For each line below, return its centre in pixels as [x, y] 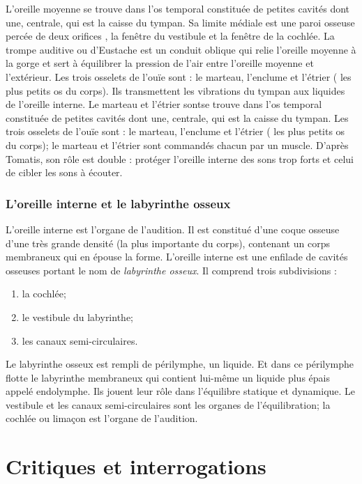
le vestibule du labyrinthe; [77, 317]
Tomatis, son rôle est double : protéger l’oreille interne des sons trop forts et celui [180, 158]
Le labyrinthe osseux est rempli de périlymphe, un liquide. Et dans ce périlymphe [180, 364]
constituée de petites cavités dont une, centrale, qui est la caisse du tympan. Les [177, 117]
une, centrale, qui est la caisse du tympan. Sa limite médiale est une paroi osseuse [180, 22]
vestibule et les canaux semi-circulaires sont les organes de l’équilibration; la [168, 404]
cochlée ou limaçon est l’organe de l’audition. [102, 418]
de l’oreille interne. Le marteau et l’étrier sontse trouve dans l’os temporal [164, 104]
